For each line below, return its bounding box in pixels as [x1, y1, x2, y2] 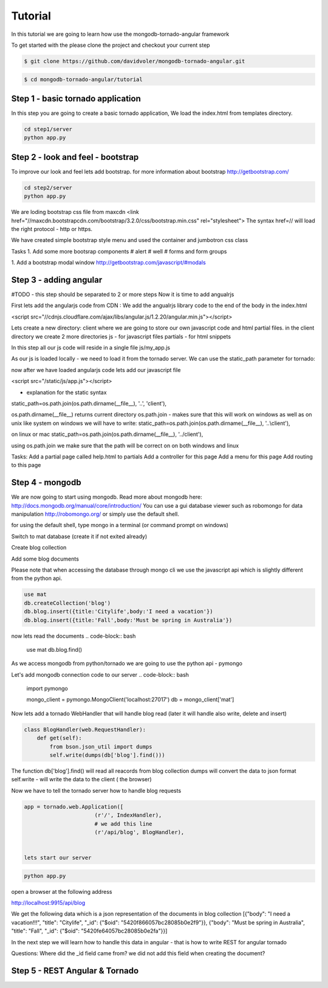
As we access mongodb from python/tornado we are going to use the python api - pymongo [11, 660, 243, 667]
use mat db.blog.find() [26, 646, 83, 653]
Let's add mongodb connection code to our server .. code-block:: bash [11, 671, 190, 678]
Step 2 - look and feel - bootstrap [11, 152, 139, 162]
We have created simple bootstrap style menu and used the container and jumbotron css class [11, 237, 248, 244]
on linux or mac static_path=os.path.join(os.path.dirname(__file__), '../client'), [11, 430, 203, 438]
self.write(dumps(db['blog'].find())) [49, 751, 165, 759]
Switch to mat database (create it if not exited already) [11, 533, 148, 540]
